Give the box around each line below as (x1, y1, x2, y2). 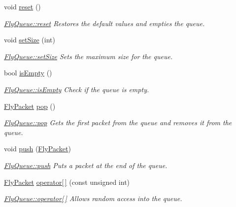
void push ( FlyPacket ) (4, 143, 71, 154)
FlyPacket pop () (4, 101, 56, 111)
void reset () (4, 1, 41, 11)
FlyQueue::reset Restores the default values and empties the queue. (4, 18, 205, 28)
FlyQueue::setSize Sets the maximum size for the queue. (4, 51, 173, 61)
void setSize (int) (4, 34, 55, 45)
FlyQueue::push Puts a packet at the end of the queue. (4, 160, 168, 170)
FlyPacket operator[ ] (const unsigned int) (4, 176, 130, 187)
